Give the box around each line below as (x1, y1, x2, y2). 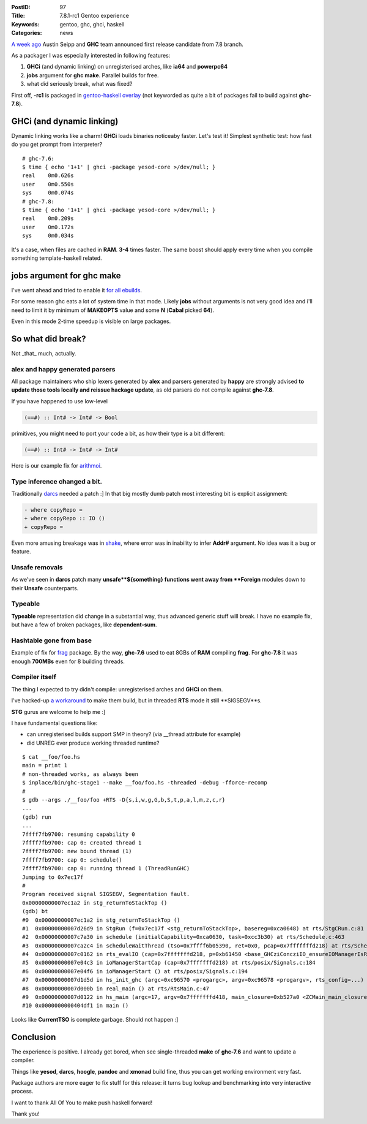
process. (11, 1088, 34, 1095)
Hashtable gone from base (11, 636, 92, 645)
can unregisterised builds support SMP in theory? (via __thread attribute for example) (26, 731, 241, 738)
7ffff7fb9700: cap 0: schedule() (22, 856, 122, 864)
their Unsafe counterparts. (11, 584, 79, 591)
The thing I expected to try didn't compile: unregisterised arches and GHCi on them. (11, 685, 223, 693)
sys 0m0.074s (22, 189, 74, 196)
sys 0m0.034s (22, 232, 74, 239)
